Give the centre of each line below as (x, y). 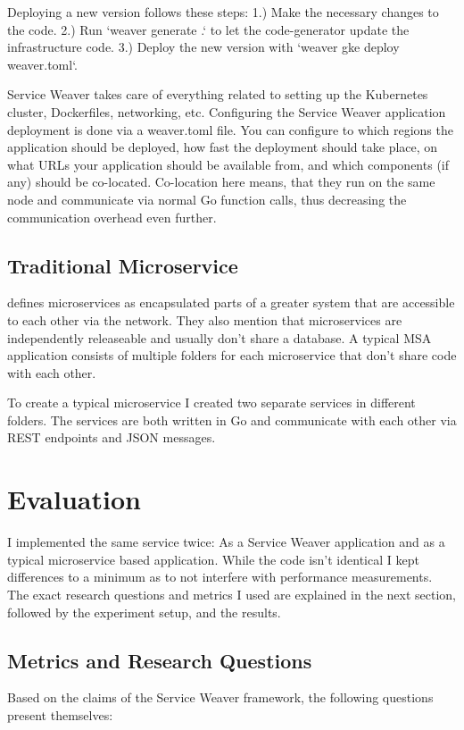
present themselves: (60, 714)
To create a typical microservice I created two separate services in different (211, 403)
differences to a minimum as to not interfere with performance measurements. (220, 577)
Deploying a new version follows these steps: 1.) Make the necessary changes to (223, 12)
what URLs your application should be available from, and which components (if (228, 164)
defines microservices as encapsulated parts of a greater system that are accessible (231, 302)
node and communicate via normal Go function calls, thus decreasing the (207, 199)
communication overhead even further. (112, 217)
